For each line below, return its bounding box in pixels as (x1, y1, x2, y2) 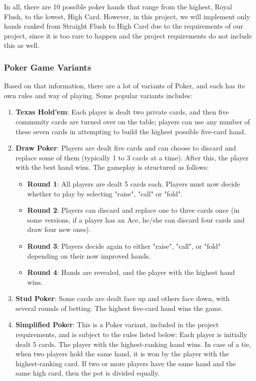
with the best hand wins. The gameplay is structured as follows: (15, 162, 209, 172)
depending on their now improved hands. (27, 250, 151, 261)
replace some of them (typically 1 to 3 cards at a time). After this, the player (15, 152, 249, 162)
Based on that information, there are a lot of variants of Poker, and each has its (4, 80, 245, 91)
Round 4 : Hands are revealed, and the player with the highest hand (27, 267, 235, 277)
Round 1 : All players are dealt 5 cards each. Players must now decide (27, 178, 240, 189)
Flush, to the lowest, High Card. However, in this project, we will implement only (4, 11, 250, 21)
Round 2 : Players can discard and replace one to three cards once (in (27, 205, 240, 215)
